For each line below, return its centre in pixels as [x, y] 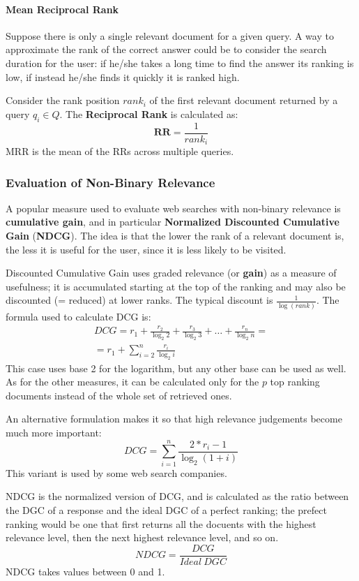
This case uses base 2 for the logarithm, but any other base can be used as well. [176, 368]
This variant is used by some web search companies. [116, 472]
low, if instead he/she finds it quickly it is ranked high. [123, 76]
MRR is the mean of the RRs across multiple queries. [120, 151]
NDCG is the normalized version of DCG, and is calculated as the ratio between [177, 496]
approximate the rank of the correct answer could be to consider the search [166, 49]
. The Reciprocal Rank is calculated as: [149, 113]
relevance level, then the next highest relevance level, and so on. [142, 537]
